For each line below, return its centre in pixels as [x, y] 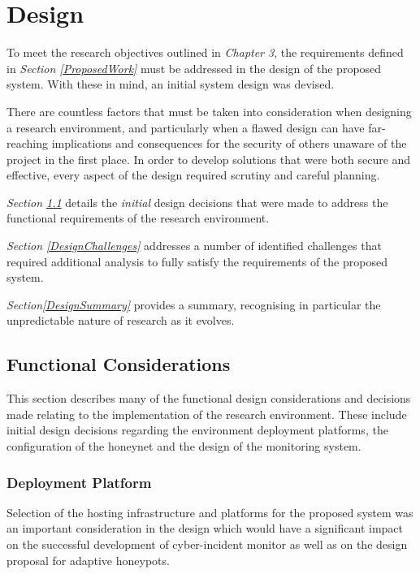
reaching [27, 143]
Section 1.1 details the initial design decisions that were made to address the [197, 202]
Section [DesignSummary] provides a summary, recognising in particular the [194, 304]
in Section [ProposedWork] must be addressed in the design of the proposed [194, 68]
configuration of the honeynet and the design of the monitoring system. [184, 446]
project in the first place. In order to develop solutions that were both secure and [209, 159]
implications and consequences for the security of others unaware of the [229, 143]
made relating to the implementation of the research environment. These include [207, 414]
